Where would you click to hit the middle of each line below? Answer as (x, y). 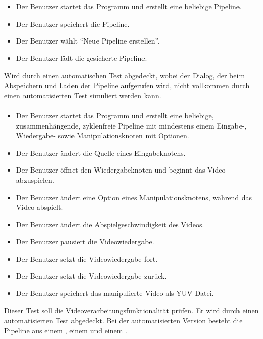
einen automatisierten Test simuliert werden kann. (83, 95)
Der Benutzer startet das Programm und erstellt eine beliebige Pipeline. (129, 6)
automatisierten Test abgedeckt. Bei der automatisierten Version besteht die (123, 320)
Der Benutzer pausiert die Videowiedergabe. (85, 241)
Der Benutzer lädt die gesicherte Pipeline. (81, 58)
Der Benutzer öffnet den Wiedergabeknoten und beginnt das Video (121, 170)
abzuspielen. (35, 179)
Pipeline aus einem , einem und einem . (66, 330)
